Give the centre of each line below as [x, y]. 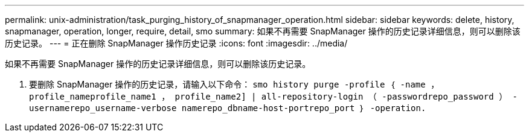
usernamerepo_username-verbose [103, 108]
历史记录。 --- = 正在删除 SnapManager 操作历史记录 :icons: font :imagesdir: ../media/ [176, 43]
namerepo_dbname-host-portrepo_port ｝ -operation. [304, 108]
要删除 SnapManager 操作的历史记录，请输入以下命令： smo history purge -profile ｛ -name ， [234, 84]
